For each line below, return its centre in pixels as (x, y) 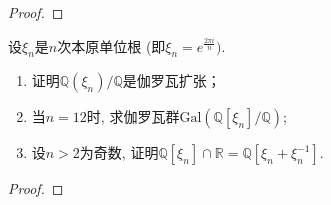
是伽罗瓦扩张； (171, 80)
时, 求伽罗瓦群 (133, 116)
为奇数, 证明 (119, 152)
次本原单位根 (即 (111, 45)
